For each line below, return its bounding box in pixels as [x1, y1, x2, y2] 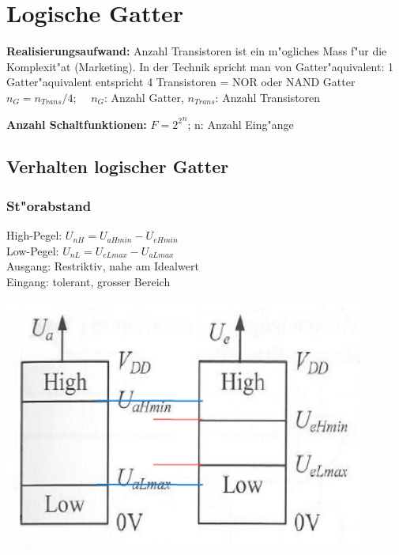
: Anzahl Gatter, [104, 89, 184, 105]
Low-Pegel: [6, 242, 59, 259]
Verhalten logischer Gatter [6, 154, 229, 179]
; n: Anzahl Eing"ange [187, 115, 294, 132]
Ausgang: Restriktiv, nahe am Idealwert [6, 258, 199, 274]
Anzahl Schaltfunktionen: [6, 115, 147, 132]
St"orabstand [6, 195, 92, 215]
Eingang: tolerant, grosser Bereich [6, 273, 171, 289]
